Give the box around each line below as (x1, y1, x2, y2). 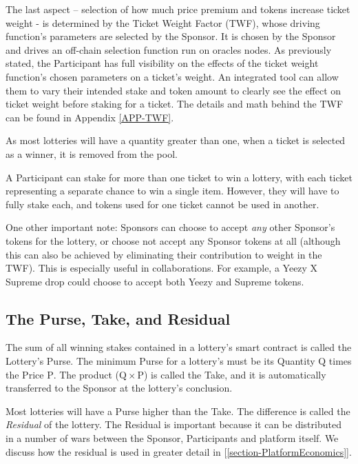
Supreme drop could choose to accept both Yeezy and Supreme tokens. (6, 274, 304, 288)
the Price (6, 367, 44, 381)
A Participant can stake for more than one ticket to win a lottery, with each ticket (6, 170, 352, 184)
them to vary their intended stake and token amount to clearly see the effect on (6, 83, 341, 97)
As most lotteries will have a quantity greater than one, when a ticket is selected (6, 133, 346, 148)
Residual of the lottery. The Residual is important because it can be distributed (6, 417, 341, 432)
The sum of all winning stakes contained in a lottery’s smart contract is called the (6, 340, 352, 354)
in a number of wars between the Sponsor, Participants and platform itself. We (6, 431, 339, 445)
